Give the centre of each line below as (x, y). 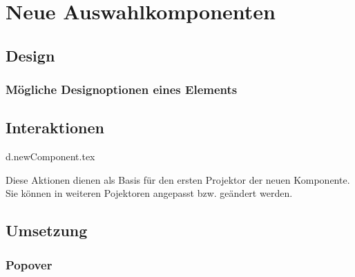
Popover (29, 264)
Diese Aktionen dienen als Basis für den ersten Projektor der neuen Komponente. (178, 179)
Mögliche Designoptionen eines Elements (122, 89)
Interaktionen (55, 127)
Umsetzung (47, 230)
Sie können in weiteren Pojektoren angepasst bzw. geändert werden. (149, 193)
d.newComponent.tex (50, 156)
